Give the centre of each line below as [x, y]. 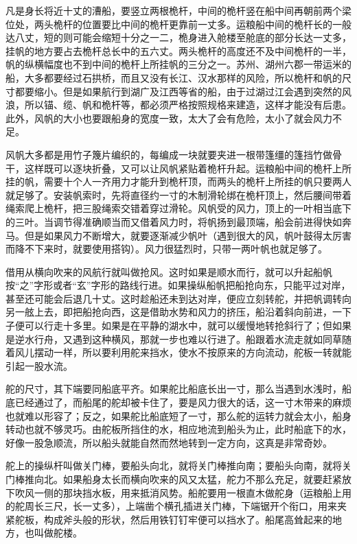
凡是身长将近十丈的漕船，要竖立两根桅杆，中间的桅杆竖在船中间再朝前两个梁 [178, 10]
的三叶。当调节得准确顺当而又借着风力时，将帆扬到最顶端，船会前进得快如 [174, 221]
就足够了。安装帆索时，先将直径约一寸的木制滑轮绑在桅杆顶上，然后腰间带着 [178, 194]
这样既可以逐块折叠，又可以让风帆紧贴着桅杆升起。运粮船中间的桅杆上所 [188, 168]
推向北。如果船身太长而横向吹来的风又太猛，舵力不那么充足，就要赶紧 [183, 479]
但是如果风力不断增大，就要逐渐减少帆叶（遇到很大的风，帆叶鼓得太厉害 [188, 235]
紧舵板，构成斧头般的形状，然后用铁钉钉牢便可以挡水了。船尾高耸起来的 [169, 519]
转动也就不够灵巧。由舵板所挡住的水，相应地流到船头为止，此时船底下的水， [178, 429]
